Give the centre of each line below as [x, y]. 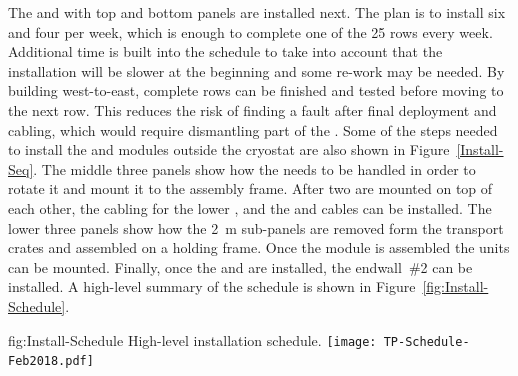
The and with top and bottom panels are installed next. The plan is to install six [257, 12]
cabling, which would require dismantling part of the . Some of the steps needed [253, 129]
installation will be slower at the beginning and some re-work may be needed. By [256, 70]
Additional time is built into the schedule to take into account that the [225, 51]
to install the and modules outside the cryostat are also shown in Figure [229, 149]
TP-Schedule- [426, 341]
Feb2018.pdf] [51, 361]
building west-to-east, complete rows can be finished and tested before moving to [256, 90]
